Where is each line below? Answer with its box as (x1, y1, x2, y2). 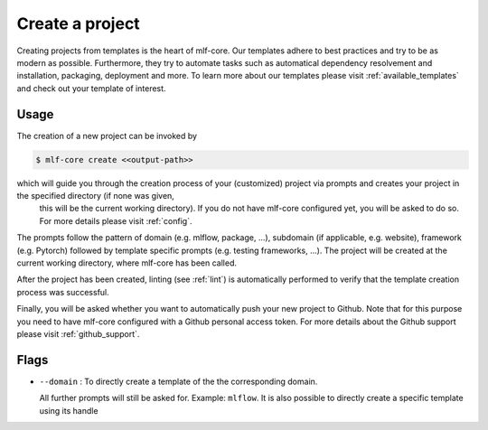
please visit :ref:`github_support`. (16, 328, 140, 339)
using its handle (39, 405, 99, 416)
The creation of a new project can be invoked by (16, 130, 198, 141)
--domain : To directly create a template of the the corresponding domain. (39, 376, 318, 387)
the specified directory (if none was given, (16, 190, 175, 201)
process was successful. (16, 286, 110, 297)
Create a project (16, 14, 140, 33)
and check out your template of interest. (16, 82, 166, 94)
